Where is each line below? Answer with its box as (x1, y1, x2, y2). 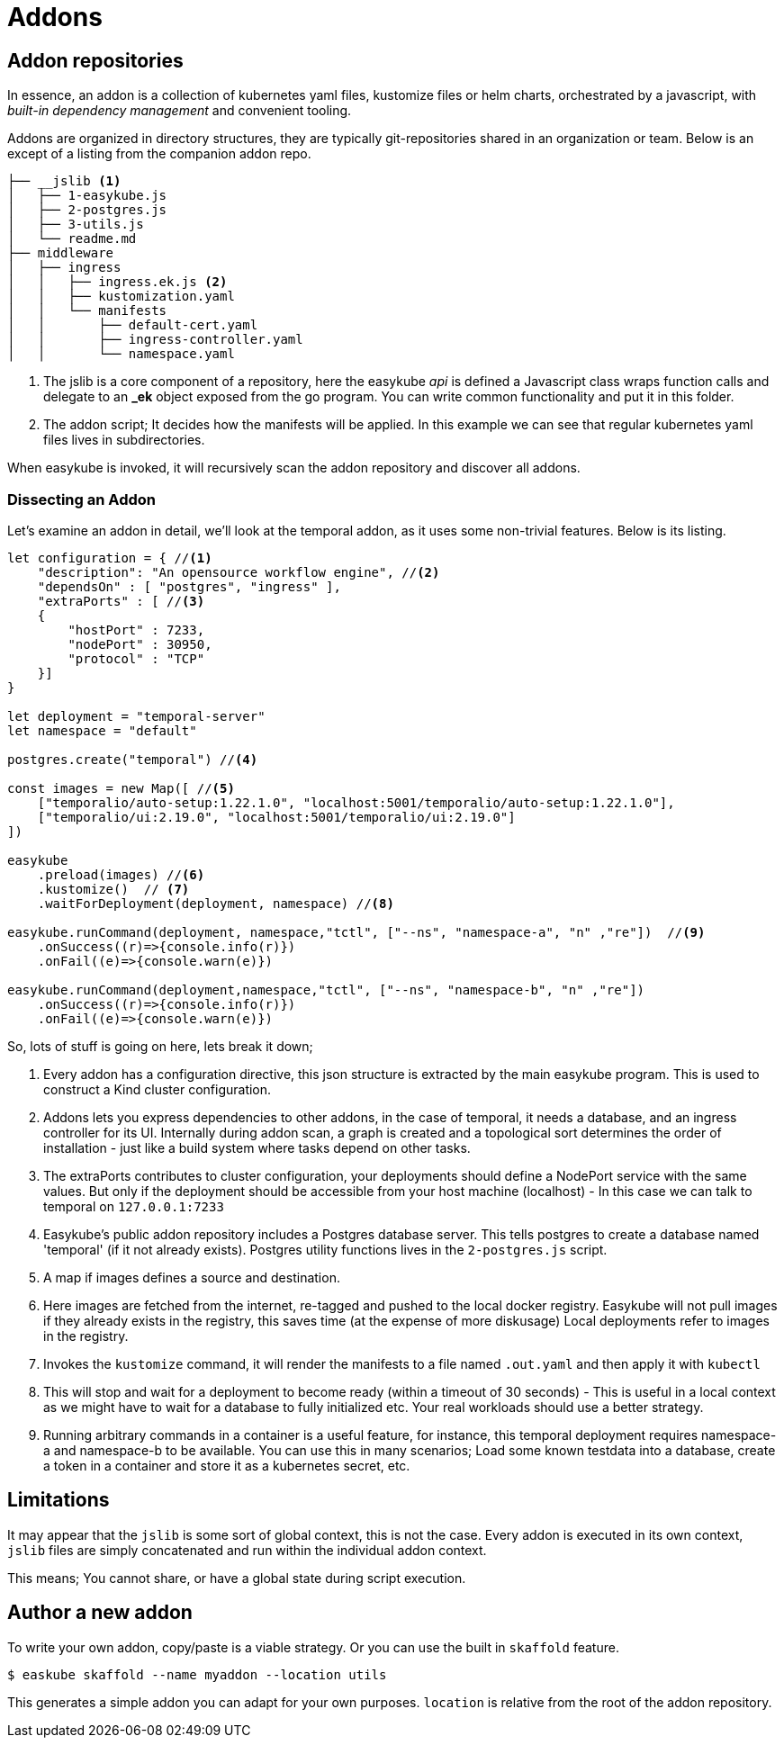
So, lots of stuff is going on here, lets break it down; (7, 1038, 313, 1054)
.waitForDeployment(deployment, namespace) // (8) (37, 895, 394, 911)
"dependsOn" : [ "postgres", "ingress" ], (37, 579, 341, 594)
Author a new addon (7, 1601, 193, 1624)
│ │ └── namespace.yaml (7, 346, 235, 362)
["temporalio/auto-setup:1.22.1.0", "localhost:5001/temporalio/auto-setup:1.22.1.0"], (37, 795, 675, 810)
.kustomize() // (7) (37, 881, 190, 896)
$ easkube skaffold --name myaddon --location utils (7, 1667, 387, 1682)
